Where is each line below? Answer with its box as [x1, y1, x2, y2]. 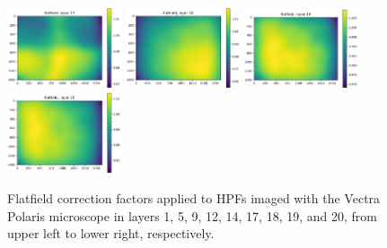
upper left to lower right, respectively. [7, 224, 215, 243]
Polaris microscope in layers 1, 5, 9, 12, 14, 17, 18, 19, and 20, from [7, 206, 378, 225]
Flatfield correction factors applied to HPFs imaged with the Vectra [7, 189, 381, 208]
